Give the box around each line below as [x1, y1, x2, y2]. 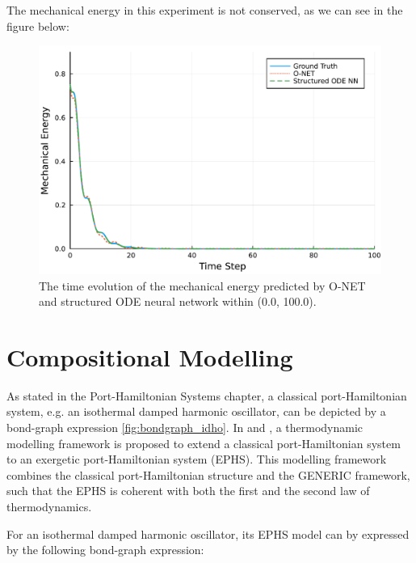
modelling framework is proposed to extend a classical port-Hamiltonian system [6, 434, 401, 451]
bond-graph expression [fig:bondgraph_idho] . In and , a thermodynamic [6, 419, 363, 436]
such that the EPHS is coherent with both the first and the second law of [6, 482, 370, 499]
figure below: [6, 17, 69, 34]
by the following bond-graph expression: [6, 541, 204, 558]
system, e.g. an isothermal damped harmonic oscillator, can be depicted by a [6, 403, 386, 420]
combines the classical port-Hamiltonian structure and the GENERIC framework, [6, 466, 410, 483]
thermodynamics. [6, 498, 92, 515]
